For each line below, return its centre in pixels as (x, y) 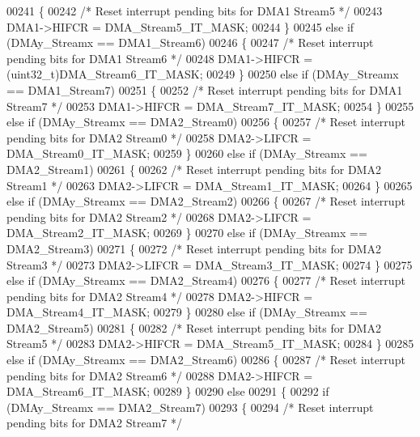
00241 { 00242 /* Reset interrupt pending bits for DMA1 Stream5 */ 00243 (195, 11)
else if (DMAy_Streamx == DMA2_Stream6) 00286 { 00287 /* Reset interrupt (206, 360)
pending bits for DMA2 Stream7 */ (94, 423)
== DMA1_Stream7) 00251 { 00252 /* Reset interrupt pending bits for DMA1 (205, 89)
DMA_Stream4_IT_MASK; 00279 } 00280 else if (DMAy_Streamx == (187, 312)
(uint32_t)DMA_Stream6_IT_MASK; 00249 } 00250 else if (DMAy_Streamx (203, 74)
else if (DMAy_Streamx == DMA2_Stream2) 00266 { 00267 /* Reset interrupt (206, 201)
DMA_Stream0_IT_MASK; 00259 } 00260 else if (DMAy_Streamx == (187, 153)
